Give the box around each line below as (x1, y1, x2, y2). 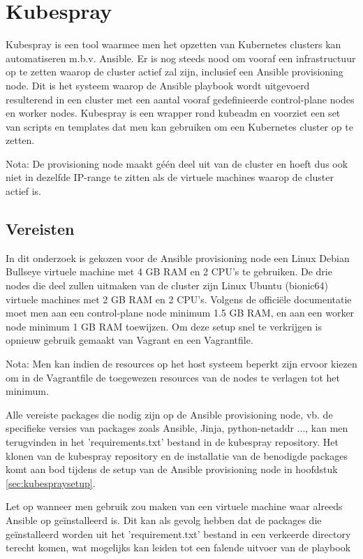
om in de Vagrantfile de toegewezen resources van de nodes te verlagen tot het (6, 370, 341, 384)
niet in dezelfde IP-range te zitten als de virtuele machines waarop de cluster (6, 170, 334, 184)
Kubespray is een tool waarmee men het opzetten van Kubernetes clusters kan (6, 37, 341, 52)
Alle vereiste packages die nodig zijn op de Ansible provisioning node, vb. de (6, 407, 333, 421)
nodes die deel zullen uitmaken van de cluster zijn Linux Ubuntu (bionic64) (6, 278, 329, 293)
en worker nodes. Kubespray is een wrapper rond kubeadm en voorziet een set (6, 106, 341, 120)
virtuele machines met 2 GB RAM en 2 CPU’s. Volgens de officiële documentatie (6, 291, 352, 306)
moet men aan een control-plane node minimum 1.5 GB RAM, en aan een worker (6, 305, 355, 320)
